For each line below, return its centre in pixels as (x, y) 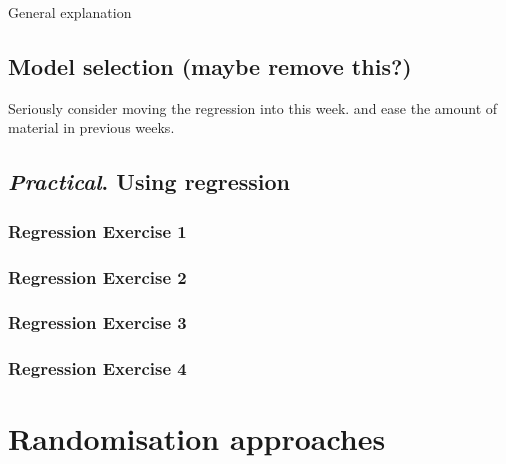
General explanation (70, 12)
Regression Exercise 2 (97, 276)
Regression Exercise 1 (97, 230)
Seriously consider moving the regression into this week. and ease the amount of (253, 107)
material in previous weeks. (91, 127)
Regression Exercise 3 (97, 322)
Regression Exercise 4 (97, 368)
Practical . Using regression (149, 181)
